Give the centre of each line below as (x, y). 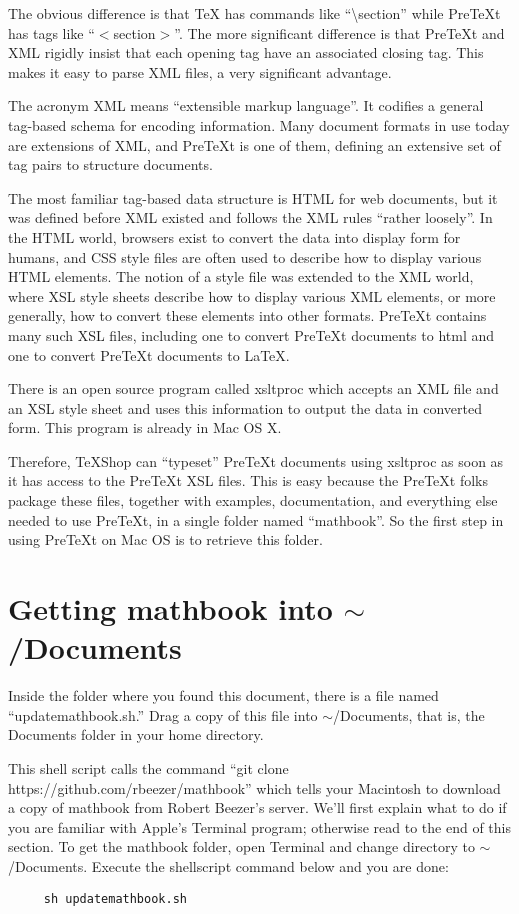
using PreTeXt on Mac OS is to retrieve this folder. (165, 539)
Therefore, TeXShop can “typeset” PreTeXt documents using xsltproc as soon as (256, 460)
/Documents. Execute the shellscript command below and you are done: (228, 865)
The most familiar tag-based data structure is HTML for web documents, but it (253, 197)
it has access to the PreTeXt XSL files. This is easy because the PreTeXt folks (248, 480)
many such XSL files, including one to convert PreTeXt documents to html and (251, 334)
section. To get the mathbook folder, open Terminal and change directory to (241, 846)
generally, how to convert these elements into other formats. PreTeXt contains (247, 315)
